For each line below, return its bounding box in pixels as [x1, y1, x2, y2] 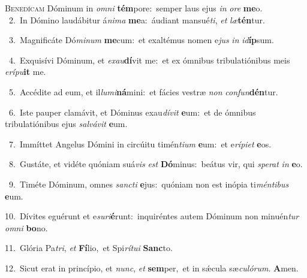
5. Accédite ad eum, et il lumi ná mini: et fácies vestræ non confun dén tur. [8, 85, 278, 98]
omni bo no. [5, 221, 48, 234]
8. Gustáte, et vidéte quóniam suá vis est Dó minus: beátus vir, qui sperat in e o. [8, 158, 303, 170]
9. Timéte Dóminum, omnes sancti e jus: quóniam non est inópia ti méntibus [8, 177, 289, 190]
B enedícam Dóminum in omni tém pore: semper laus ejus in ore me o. [5, 2, 263, 14]
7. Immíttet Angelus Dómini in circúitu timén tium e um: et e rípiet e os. [8, 137, 272, 150]
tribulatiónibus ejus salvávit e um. [5, 117, 128, 130]
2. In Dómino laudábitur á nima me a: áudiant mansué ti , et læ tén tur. [8, 13, 265, 26]
